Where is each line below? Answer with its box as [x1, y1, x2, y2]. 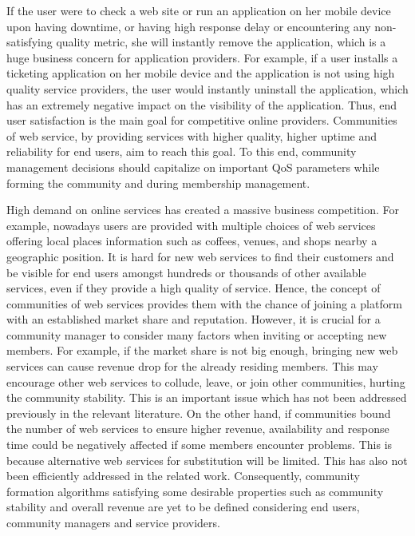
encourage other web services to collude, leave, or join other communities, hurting [6, 373, 405, 390]
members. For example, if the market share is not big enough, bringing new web [6, 342, 398, 359]
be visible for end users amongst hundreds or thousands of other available [6, 264, 366, 280]
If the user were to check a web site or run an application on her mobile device [6, 2, 391, 18]
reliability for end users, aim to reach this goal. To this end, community [6, 143, 357, 160]
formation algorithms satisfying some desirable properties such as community [6, 482, 384, 499]
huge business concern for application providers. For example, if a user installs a [6, 49, 398, 66]
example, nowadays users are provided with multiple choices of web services [6, 216, 376, 233]
